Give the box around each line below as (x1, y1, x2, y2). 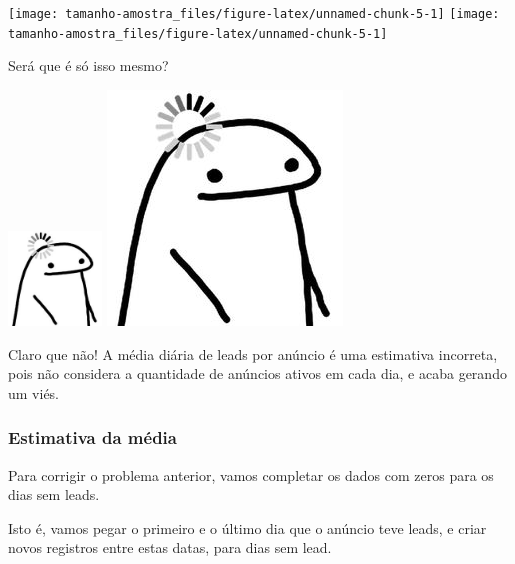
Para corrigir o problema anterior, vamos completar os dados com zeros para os (8, 464, 494, 485)
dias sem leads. (8, 484, 100, 505)
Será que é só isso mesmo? (8, 55, 169, 76)
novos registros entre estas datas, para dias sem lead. (8, 537, 332, 558)
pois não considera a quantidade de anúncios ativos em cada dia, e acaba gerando (8, 363, 507, 384)
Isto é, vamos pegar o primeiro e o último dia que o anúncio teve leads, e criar (8, 517, 487, 538)
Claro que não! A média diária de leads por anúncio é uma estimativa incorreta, (8, 343, 498, 364)
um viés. (8, 382, 60, 403)
